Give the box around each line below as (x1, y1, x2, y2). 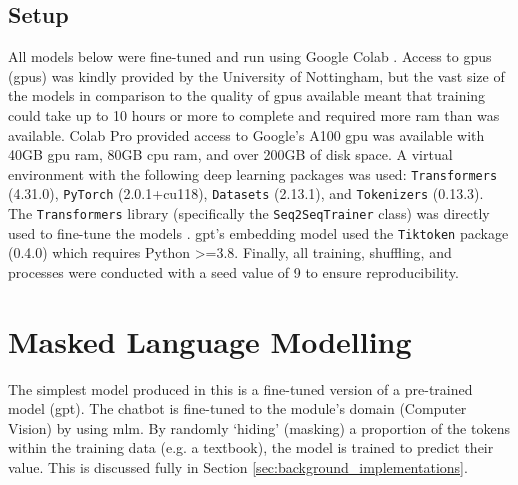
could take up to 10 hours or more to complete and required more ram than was (8, 104, 500, 125)
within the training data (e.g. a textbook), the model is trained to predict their (8, 437, 494, 458)
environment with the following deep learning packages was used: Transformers (8, 163, 498, 184)
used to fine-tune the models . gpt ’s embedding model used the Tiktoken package (8, 222, 509, 243)
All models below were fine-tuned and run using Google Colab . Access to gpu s (8, 46, 492, 67)
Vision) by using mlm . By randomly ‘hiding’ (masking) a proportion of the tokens (8, 417, 510, 438)
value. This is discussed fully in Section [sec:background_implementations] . (8, 457, 468, 478)
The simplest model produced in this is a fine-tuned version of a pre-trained (8, 378, 473, 399)
